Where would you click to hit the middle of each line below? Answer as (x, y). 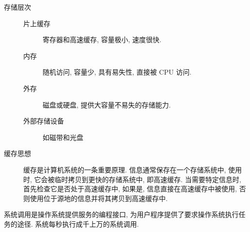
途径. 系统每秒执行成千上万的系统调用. (78, 224)
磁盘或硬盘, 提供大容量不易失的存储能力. (107, 104)
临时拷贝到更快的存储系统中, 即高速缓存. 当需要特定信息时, (148, 179)
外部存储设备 (44, 121)
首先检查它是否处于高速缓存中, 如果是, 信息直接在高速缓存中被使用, (130, 189)
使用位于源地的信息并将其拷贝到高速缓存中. (99, 198)
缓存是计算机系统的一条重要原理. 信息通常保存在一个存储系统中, (125, 169)
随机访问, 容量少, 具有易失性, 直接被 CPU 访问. (117, 72)
